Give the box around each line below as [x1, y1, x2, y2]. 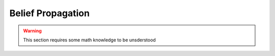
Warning [23, 28, 42, 34]
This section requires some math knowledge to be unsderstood [23, 37, 156, 43]
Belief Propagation [9, 8, 90, 19]
